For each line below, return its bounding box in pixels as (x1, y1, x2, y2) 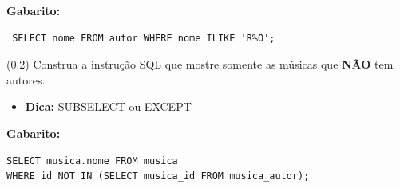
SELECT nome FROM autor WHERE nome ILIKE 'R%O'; (12, 32, 275, 44)
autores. (6, 71, 46, 88)
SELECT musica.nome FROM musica (6, 155, 178, 166)
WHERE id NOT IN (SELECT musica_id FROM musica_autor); (6, 170, 310, 182)
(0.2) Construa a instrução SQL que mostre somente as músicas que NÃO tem (6, 56, 394, 72)
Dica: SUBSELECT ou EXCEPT (25, 98, 192, 115)
